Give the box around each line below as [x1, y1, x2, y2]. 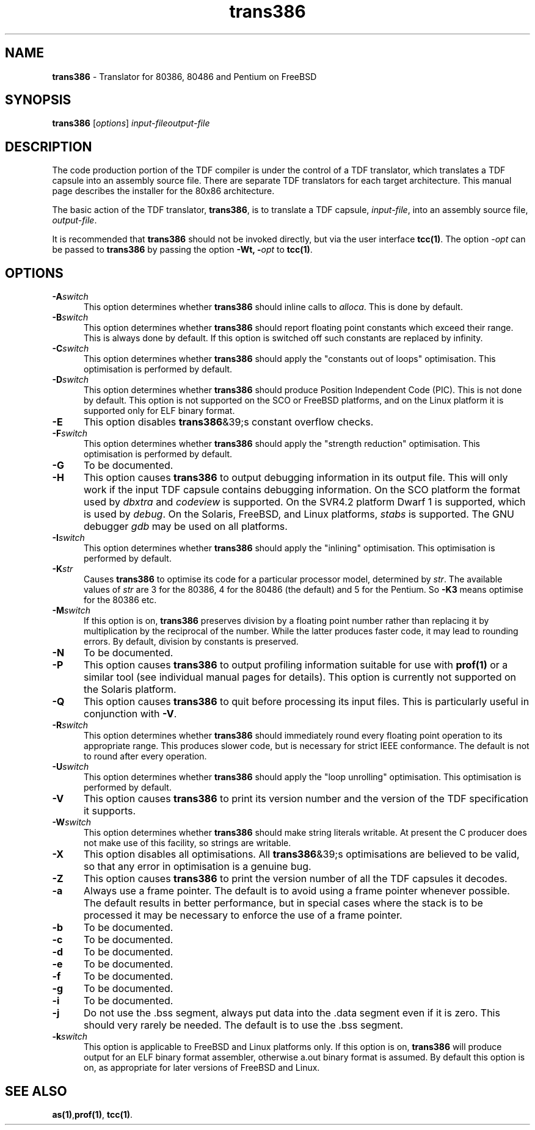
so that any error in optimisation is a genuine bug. [83, 860, 311, 873]
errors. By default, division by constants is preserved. [84, 636, 299, 647]
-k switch [52, 1031, 88, 1042]
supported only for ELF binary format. [84, 405, 235, 416]
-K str [52, 563, 73, 574]
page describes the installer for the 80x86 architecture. [52, 186, 275, 197]
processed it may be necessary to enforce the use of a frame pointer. [83, 909, 402, 922]
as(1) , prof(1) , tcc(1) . [52, 1109, 133, 1120]
